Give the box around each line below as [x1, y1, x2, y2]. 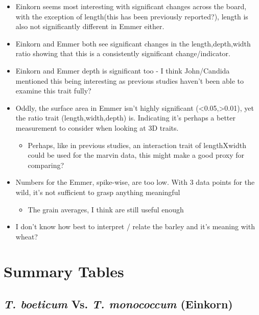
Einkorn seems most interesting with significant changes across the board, [15, 1, 247, 11]
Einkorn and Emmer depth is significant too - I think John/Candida [15, 65, 230, 76]
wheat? [15, 231, 38, 241]
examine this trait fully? [15, 85, 91, 96]
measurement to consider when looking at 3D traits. [15, 122, 179, 133]
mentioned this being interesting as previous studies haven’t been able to [15, 75, 244, 86]
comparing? [28, 159, 64, 170]
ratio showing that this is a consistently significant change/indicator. [15, 48, 230, 59]
